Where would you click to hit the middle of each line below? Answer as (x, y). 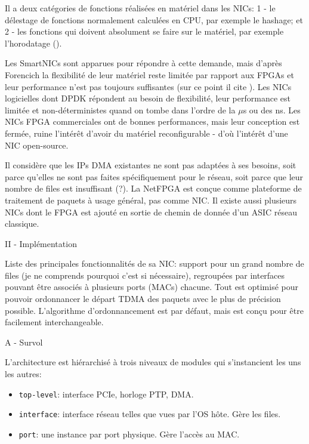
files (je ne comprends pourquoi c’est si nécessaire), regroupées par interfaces (145, 275)
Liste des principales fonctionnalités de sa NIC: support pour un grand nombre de (154, 263)
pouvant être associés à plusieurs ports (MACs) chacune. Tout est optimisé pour (152, 287)
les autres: (23, 374)
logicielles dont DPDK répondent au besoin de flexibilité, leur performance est (148, 98)
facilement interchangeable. (54, 322)
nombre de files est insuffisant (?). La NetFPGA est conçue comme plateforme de (153, 188)
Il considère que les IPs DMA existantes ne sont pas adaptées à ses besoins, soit (151, 165)
